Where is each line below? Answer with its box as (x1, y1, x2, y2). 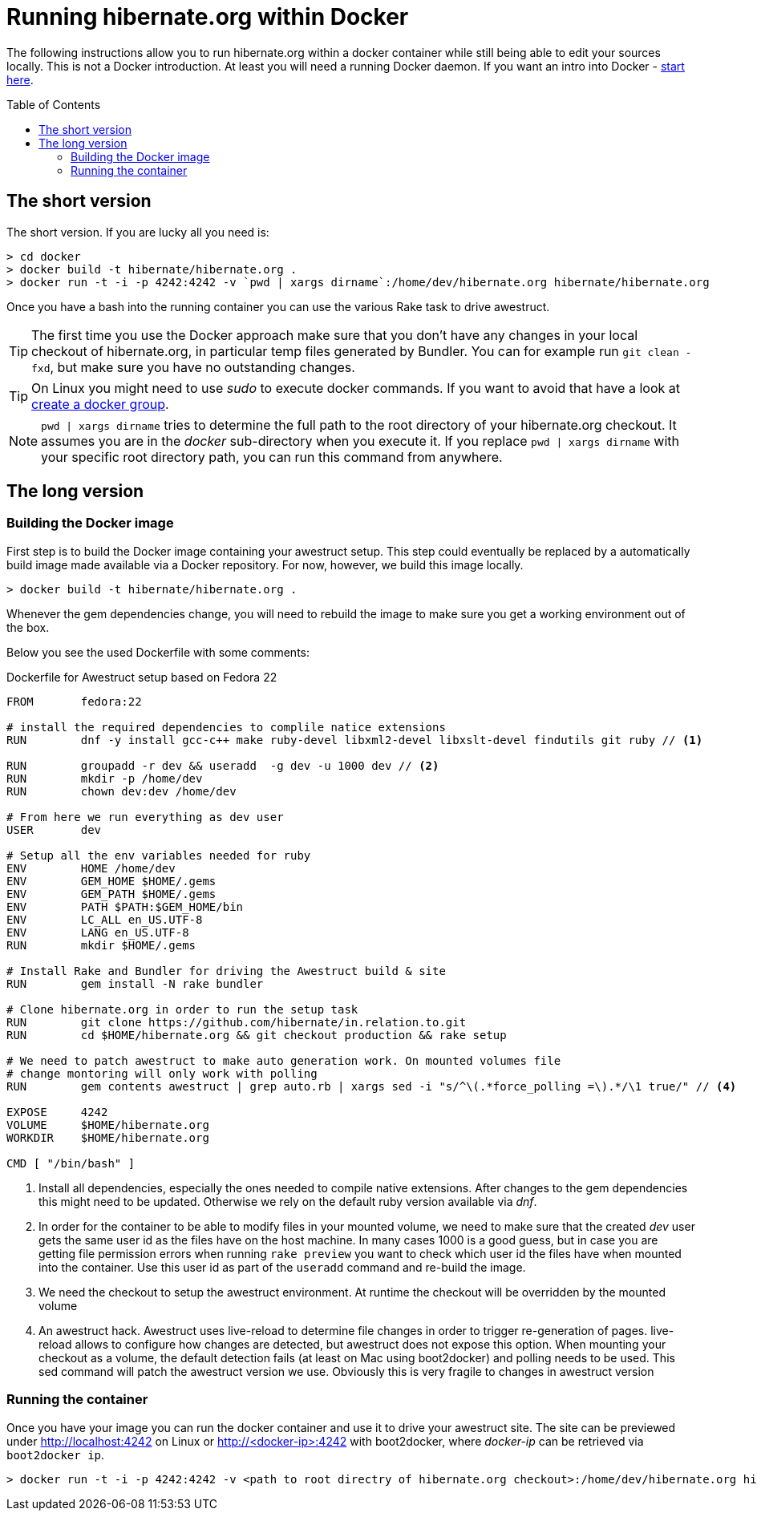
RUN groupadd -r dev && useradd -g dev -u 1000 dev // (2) (6, 758, 439, 772)
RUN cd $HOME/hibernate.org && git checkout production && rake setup (6, 1028, 507, 1042)
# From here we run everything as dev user (6, 810, 284, 823)
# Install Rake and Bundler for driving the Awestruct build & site (6, 964, 446, 977)
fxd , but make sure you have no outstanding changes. (31, 358, 355, 375)
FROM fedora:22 (6, 694, 142, 708)
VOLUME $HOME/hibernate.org (6, 1118, 209, 1131)
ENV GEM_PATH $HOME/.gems (6, 887, 217, 900)
